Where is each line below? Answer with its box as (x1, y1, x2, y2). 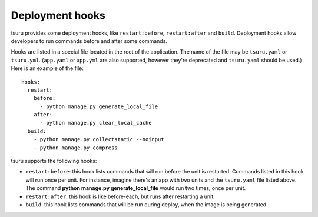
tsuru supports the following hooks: (11, 158, 97, 165)
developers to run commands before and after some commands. (11, 37, 168, 44)
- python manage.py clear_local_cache (39, 119, 153, 126)
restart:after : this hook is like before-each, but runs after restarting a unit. (25, 193, 215, 200)
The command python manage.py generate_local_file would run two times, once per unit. (25, 185, 246, 192)
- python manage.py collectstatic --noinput (33, 136, 164, 143)
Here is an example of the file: (11, 65, 84, 72)
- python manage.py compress (33, 144, 118, 151)
